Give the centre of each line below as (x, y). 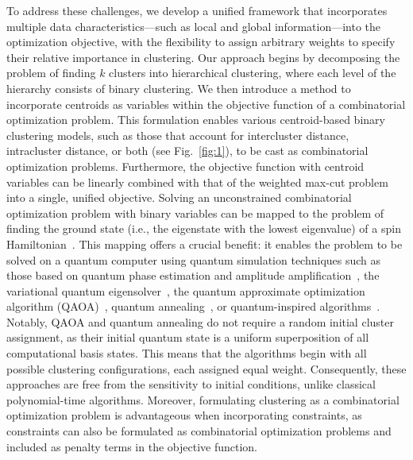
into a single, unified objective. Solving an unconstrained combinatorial (179, 197)
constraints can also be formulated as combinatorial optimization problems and (199, 431)
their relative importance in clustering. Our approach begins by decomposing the (203, 57)
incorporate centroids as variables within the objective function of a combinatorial (206, 104)
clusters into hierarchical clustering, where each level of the (253, 73)
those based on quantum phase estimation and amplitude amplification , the (193, 275)
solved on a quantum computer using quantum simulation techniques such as (194, 259)
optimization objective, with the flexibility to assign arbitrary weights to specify (201, 42)
